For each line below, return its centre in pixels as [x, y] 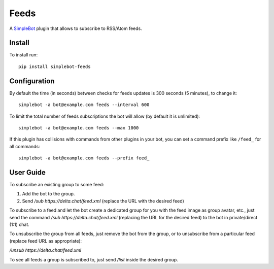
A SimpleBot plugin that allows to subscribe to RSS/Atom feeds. [76, 28]
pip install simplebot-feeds [55, 66]
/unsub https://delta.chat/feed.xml [45, 250]
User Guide [27, 172]
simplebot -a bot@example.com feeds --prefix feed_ [84, 158]
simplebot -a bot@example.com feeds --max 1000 [79, 128]
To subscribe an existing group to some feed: [57, 184]
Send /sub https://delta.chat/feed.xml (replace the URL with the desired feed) [103, 201]
